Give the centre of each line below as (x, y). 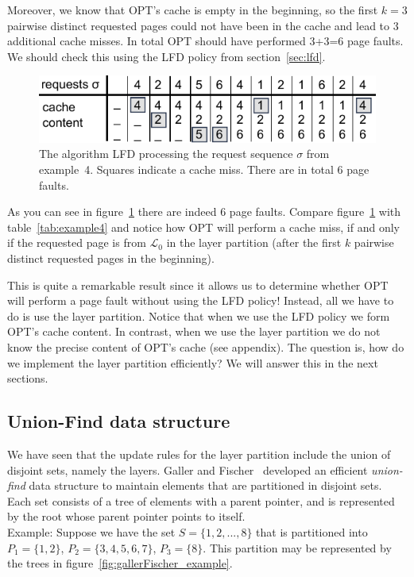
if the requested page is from (77, 242)
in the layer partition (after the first (254, 242)
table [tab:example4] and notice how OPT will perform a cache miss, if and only (203, 227)
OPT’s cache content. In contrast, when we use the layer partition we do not (194, 331)
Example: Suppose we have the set (91, 531)
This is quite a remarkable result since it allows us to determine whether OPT (198, 285)
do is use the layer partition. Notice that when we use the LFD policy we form (199, 315)
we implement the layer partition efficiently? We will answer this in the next (193, 362)
